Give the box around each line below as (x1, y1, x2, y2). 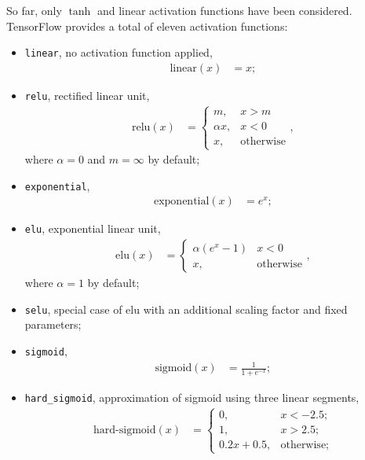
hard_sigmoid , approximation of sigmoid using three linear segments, (24, 389, 360, 405)
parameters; (24, 316, 82, 333)
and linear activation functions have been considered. (97, 2, 352, 18)
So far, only (6, 2, 62, 18)
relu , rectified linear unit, (24, 86, 150, 103)
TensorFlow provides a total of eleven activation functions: (6, 17, 288, 34)
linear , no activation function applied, (24, 44, 213, 61)
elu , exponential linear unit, (24, 220, 161, 237)
